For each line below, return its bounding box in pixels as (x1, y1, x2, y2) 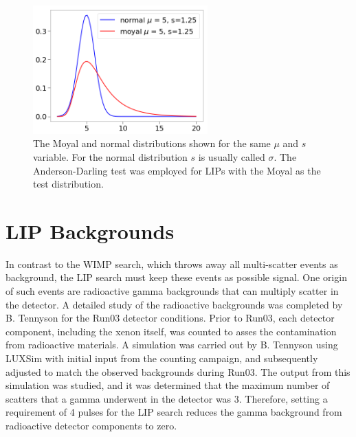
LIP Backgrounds (5, 216, 175, 245)
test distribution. (33, 177, 104, 191)
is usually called (198, 149, 265, 164)
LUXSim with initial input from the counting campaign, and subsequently (5, 351, 318, 366)
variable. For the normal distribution (33, 149, 188, 164)
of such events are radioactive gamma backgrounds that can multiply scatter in (5, 284, 339, 298)
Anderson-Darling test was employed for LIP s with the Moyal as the (33, 163, 321, 177)
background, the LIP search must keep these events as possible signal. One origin (5, 270, 347, 284)
